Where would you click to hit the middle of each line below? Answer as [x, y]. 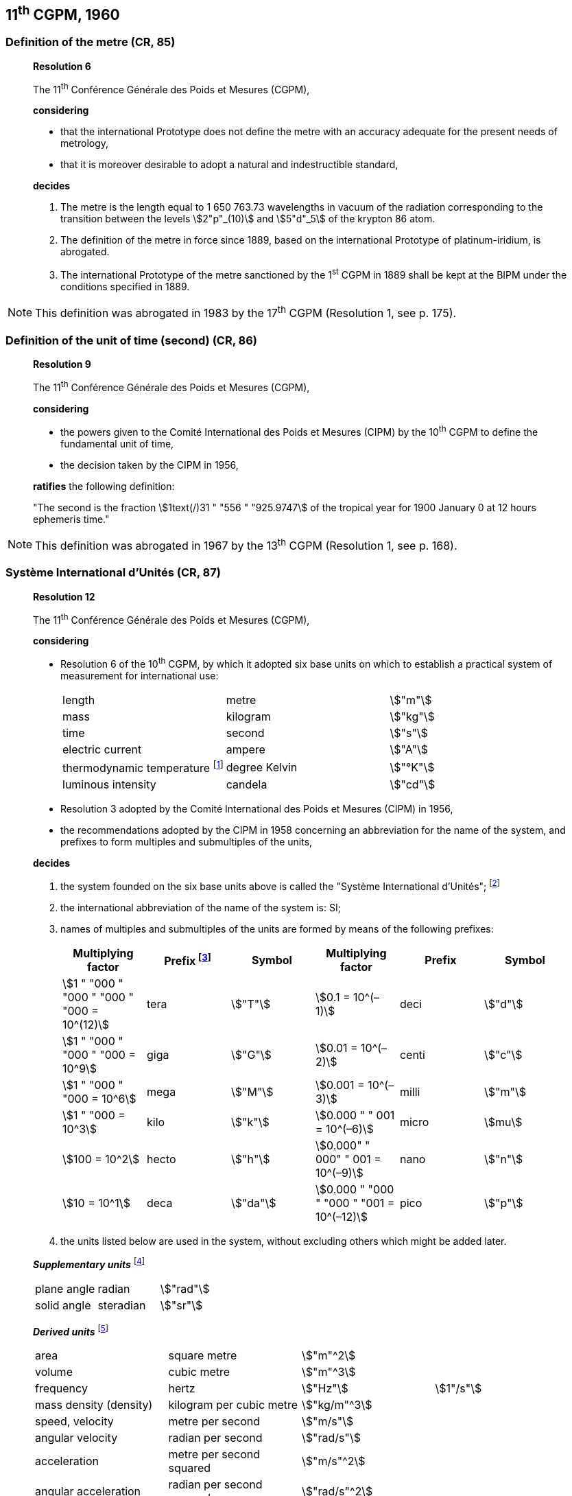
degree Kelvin [262, 767]
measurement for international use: [140, 675]
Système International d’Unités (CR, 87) [113, 573]
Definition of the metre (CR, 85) [91, 42]
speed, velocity [74, 1422]
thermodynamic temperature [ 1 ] [143, 767]
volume [54, 1372]
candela [247, 785]
